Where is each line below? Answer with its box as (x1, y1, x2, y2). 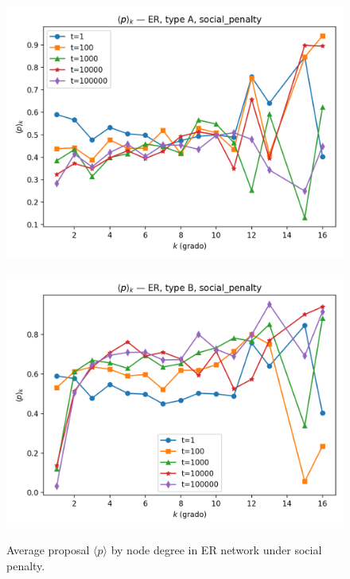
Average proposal (6, 542, 90, 558)
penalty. (6, 557, 45, 573)
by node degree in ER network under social (111, 542, 322, 558)
